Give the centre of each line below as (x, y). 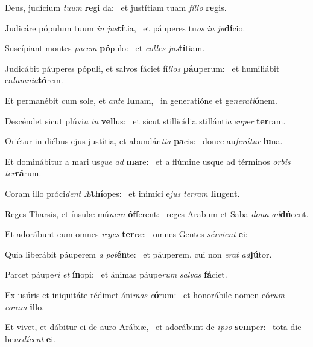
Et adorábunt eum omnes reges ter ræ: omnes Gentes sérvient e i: (126, 234)
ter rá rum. (23, 173)
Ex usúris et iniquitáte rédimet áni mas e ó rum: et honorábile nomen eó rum (145, 294)
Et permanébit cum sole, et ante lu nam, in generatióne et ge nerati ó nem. (141, 100)
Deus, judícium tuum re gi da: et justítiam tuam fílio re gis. (116, 7)
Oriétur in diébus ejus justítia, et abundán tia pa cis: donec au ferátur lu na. (144, 141)
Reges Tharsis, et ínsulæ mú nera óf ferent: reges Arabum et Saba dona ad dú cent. (157, 213)
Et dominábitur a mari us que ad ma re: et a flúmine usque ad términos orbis (148, 161)
